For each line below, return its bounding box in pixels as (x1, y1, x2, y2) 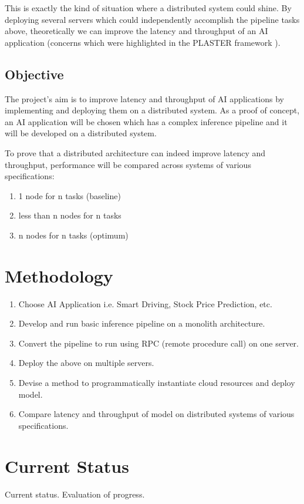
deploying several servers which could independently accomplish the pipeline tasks (5, 13, 300, 25)
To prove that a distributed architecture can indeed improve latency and (5, 146, 266, 159)
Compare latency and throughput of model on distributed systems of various (18, 408, 295, 420)
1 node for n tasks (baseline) (18, 189, 121, 201)
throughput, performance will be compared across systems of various (5, 158, 251, 170)
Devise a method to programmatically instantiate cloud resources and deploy (18, 377, 295, 389)
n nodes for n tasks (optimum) (18, 229, 129, 241)
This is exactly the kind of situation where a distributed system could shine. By (5, 2, 292, 14)
